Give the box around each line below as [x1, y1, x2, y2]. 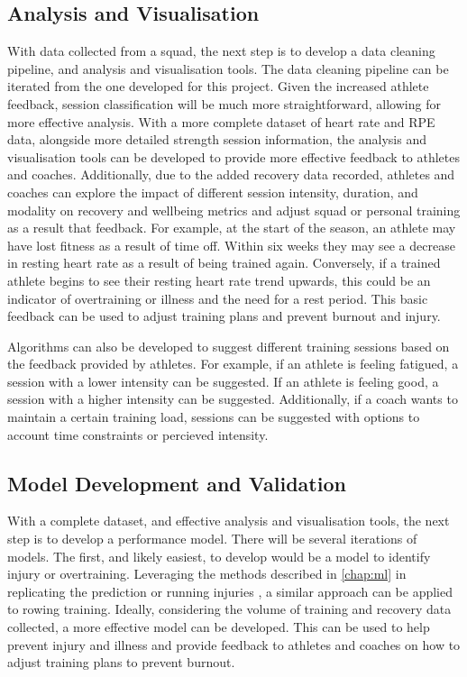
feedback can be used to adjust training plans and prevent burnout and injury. [7, 306, 441, 325]
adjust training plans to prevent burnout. [7, 653, 235, 672]
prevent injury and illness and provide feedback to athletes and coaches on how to [7, 635, 461, 654]
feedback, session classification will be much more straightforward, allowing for [7, 94, 441, 113]
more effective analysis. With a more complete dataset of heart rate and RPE [7, 112, 435, 131]
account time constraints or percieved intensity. [7, 425, 269, 444]
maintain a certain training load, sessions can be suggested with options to [7, 407, 420, 426]
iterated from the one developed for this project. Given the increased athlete [7, 77, 429, 96]
